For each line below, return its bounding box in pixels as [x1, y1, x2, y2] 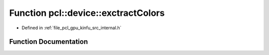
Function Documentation [9, 38, 88, 46]
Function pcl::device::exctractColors [9, 7, 165, 18]
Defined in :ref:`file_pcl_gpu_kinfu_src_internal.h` [21, 25, 122, 31]
